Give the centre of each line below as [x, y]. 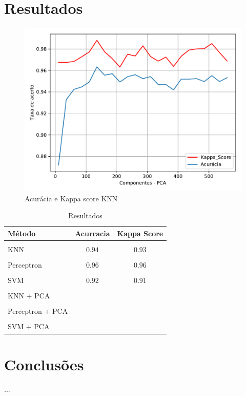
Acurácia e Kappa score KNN [71, 198]
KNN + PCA [29, 296]
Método [22, 233]
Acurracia [93, 233]
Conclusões [44, 364]
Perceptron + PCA [38, 311]
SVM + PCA [29, 326]
